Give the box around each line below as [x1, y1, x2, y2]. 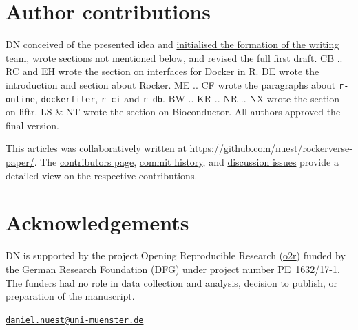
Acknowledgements [6, 208, 189, 236]
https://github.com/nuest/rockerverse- [189, 141, 352, 155]
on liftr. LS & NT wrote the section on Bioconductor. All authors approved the [6, 104, 341, 119]
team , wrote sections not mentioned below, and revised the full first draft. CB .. [6, 50, 343, 65]
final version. [6, 118, 59, 132]
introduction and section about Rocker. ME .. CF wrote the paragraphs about [6, 77, 336, 91]
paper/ [6, 155, 34, 168]
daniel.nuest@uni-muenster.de [6, 315, 144, 325]
